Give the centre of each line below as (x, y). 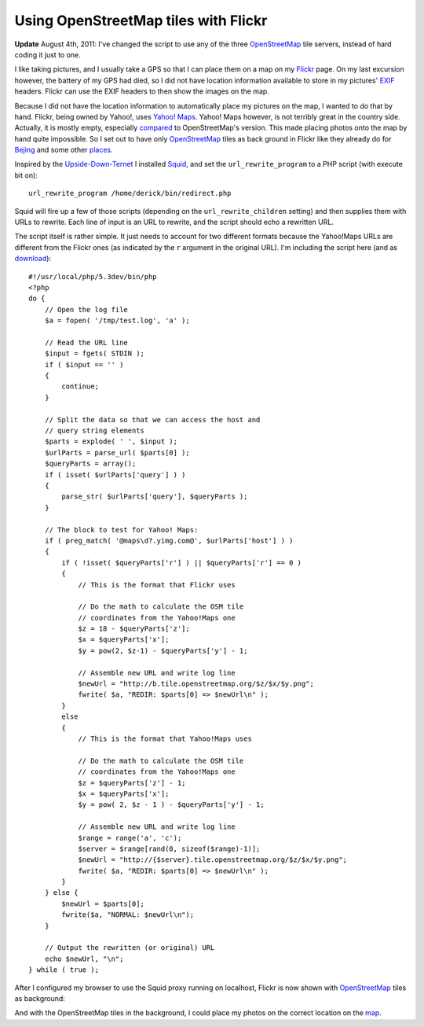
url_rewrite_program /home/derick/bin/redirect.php (130, 193)
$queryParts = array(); (90, 464)
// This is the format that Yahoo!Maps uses (165, 738)
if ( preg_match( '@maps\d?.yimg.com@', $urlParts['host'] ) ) (169, 540)
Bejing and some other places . (64, 150)
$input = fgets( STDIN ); (95, 353)
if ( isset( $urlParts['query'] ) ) (115, 475)
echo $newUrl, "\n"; (84, 959)
